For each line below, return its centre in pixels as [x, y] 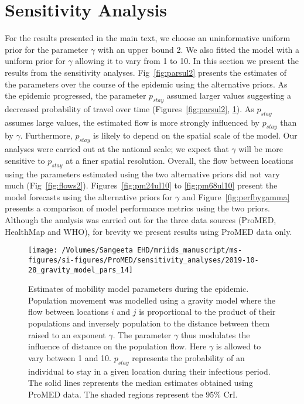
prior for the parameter [47, 49]
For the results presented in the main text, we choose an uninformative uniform [148, 38]
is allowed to [238, 346]
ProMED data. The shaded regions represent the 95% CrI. [133, 394]
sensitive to [25, 160]
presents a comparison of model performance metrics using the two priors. [137, 208]
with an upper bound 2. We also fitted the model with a [199, 49]
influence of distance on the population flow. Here [117, 346]
